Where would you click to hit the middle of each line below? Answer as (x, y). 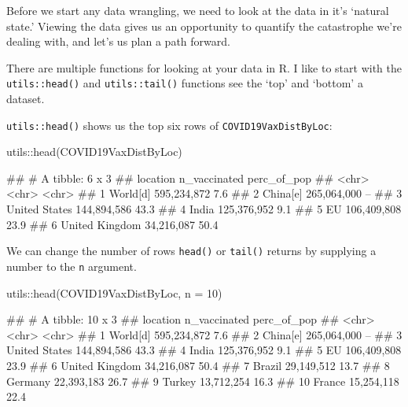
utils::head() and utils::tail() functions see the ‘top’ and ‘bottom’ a (185, 83)
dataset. (26, 99)
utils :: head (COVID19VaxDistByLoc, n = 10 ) (114, 292)
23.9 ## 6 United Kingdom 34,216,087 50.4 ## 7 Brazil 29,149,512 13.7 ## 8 (198, 365)
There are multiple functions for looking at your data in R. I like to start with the (204, 67)
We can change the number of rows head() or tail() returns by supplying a (191, 251)
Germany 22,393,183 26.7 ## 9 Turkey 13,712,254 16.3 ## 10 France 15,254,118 (203, 381)
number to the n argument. (72, 266)
